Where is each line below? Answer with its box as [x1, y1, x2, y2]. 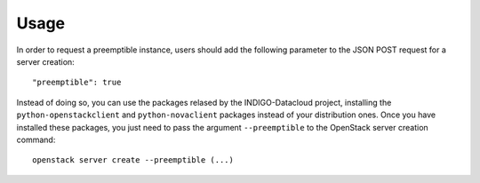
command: [16, 134, 56, 145]
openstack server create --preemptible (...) [32, 155, 235, 165]
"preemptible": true [32, 77, 122, 88]
